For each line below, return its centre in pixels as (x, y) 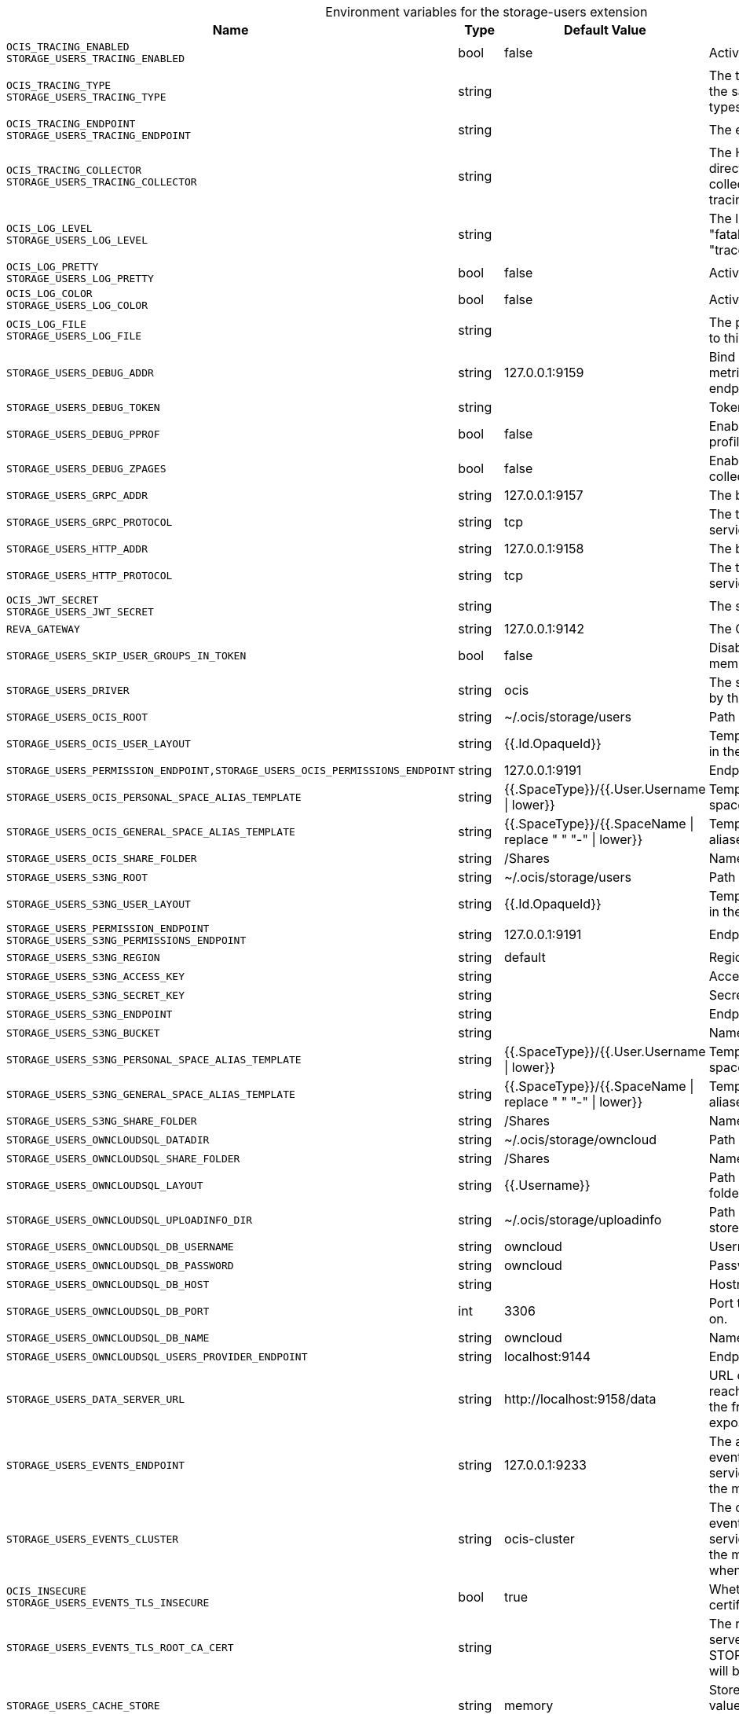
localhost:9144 (548, 1356)
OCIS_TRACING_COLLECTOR (74, 170)
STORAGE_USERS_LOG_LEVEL (77, 240)
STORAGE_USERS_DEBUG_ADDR (80, 373)
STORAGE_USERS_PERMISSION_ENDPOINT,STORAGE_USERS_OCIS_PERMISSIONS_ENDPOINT (231, 770)
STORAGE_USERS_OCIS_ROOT (77, 717)
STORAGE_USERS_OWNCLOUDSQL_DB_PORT (108, 1311)
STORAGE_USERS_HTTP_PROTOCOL (90, 575)
